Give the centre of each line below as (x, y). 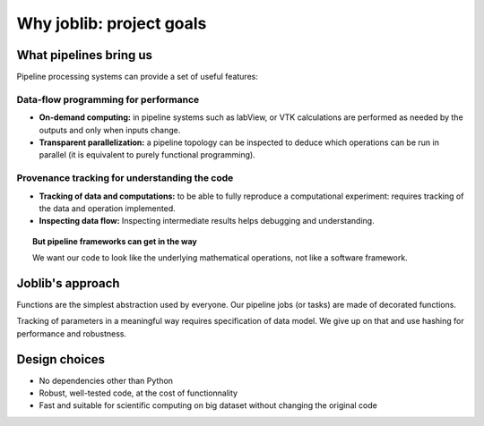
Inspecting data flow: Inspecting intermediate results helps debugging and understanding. (207, 221)
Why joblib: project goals (112, 23)
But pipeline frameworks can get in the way (115, 241)
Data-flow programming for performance (108, 99)
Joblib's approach (68, 283)
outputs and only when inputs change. (110, 130)
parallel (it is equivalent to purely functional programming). (147, 155)
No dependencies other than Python (106, 380)
